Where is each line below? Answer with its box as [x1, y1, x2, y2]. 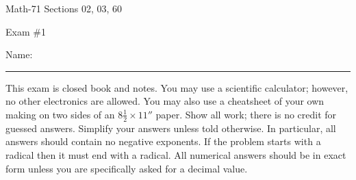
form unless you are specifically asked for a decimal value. [5, 161, 248, 175]
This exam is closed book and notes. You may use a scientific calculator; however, [5, 80, 348, 94]
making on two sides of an [5, 107, 115, 121]
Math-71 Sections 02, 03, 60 [5, 1, 123, 15]
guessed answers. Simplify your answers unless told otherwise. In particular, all [5, 120, 336, 135]
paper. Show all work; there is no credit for [155, 107, 337, 121]
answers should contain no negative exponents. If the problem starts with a [5, 134, 321, 149]
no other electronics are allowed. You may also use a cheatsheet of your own [5, 94, 325, 108]
